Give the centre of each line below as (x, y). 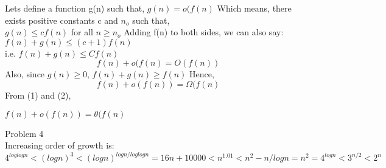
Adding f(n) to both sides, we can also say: (204, 32)
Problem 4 (24, 133)
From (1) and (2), (38, 95)
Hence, (202, 74)
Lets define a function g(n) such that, (75, 8)
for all (82, 32)
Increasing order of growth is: (60, 145)
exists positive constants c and (61, 20)
